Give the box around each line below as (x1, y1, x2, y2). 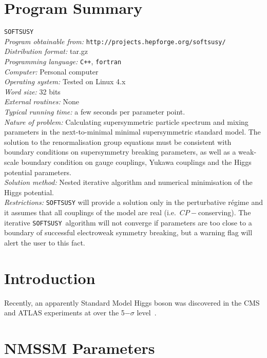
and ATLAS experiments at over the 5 (4, 307, 125, 318)
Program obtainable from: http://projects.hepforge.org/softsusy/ (4, 35, 226, 46)
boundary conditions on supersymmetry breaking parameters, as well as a (4, 146, 236, 157)
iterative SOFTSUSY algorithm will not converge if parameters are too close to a (4, 217, 252, 228)
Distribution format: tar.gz (4, 46, 88, 56)
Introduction (4, 267, 96, 288)
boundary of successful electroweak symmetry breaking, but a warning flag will (4, 227, 253, 238)
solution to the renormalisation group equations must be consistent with (4, 136, 232, 147)
